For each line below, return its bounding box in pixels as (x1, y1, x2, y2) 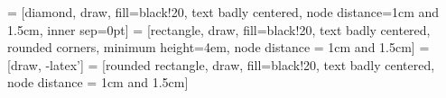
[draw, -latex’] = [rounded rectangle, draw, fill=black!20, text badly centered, (7, 55, 435, 74)
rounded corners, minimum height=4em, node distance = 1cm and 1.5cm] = (7, 38, 430, 57)
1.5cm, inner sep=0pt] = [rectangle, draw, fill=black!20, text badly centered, (7, 20, 431, 39)
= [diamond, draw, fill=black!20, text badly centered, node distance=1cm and (7, 3, 440, 21)
